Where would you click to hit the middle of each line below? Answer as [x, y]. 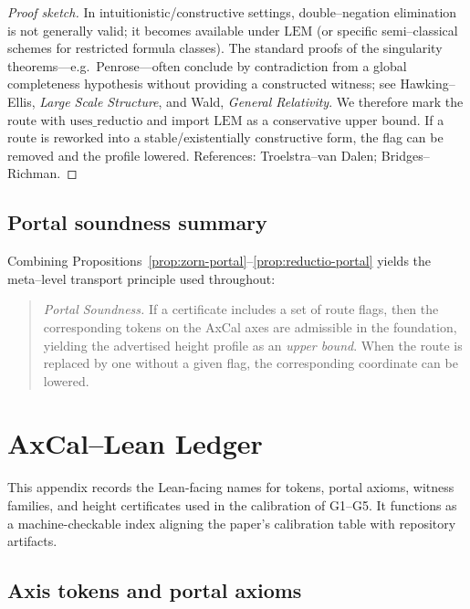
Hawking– [428, 84]
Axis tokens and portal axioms [155, 590]
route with [37, 119]
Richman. [34, 173]
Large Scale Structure [99, 101]
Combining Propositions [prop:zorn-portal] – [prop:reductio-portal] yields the [219, 261]
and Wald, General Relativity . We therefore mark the [315, 101]
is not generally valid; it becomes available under [144, 30]
